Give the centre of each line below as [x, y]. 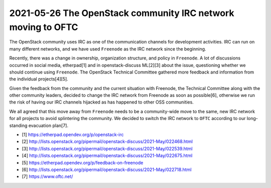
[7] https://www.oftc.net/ [47, 176]
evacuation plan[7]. [48, 125]
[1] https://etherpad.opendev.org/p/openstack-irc [73, 134]
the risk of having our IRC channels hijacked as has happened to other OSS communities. [102, 102]
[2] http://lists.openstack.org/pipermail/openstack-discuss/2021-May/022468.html [107, 141]
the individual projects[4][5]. [39, 79]
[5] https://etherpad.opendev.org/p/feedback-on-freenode [83, 162]
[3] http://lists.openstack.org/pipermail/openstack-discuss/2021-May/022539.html [107, 148]
